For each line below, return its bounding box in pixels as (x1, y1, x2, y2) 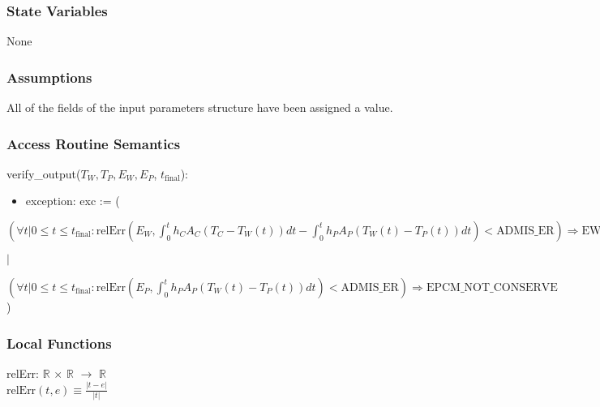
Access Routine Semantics (6, 133, 181, 153)
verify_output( (6, 165, 81, 182)
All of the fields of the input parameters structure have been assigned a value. (6, 99, 393, 116)
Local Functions (6, 332, 112, 353)
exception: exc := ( (25, 192, 120, 209)
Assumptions (6, 66, 92, 87)
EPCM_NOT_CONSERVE (426, 282, 558, 294)
